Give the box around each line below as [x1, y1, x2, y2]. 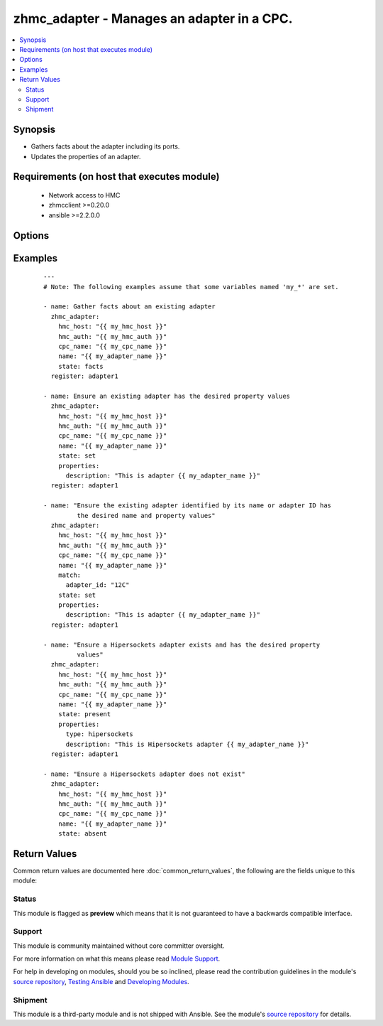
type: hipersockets [65, 730, 134, 738]
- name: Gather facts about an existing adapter [43, 303, 216, 310]
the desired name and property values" [77, 512, 216, 519]
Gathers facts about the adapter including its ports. [30, 142, 180, 151]
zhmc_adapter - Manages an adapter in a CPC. [13, 11, 294, 26]
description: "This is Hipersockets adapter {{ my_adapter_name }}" [65, 740, 309, 748]
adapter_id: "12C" [65, 581, 130, 589]
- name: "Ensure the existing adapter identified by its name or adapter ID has [43, 502, 332, 509]
